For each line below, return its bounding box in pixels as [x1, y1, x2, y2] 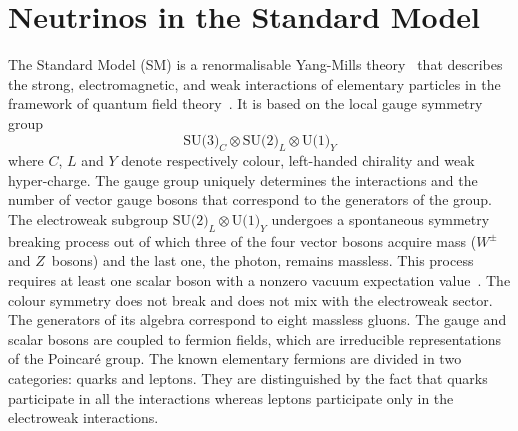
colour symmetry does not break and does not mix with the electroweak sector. [8, 289, 493, 310]
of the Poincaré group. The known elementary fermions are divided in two [8, 348, 462, 369]
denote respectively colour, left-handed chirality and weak [121, 150, 475, 171]
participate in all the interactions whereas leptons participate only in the [8, 387, 454, 408]
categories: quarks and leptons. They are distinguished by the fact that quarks [8, 368, 488, 389]
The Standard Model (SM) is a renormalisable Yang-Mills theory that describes [8, 54, 503, 75]
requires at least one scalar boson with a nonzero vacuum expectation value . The [8, 270, 511, 291]
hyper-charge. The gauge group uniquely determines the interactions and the [8, 169, 478, 190]
